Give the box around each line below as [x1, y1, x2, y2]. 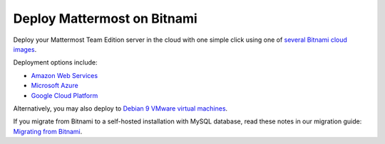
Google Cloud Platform [31, 91, 98, 99]
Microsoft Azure [31, 82, 78, 90]
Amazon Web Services [31, 71, 98, 79]
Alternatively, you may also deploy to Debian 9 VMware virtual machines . [13, 104, 228, 113]
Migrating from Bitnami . [13, 127, 83, 135]
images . [13, 45, 37, 53]
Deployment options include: [13, 58, 98, 67]
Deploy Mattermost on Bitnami [13, 11, 197, 26]
